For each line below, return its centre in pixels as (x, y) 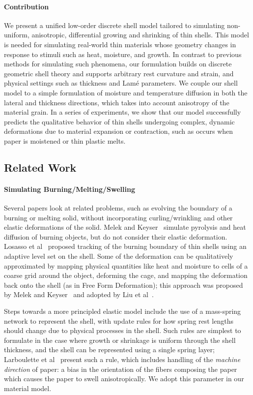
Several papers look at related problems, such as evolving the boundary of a (118, 208)
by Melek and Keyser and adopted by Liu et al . (79, 294)
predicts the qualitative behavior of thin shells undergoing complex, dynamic (119, 121)
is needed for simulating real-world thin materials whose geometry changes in (120, 44)
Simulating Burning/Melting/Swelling (70, 189)
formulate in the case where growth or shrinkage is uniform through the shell (120, 340)
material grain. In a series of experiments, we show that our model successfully (123, 112)
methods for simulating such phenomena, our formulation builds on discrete (118, 64)
